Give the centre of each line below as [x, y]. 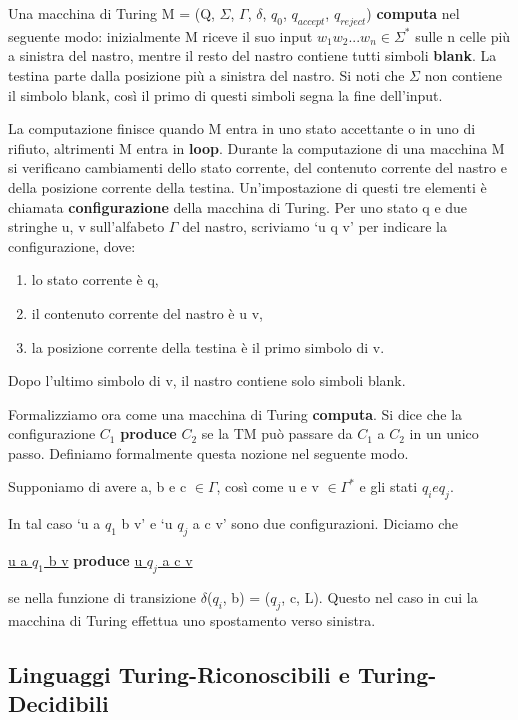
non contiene [463, 74]
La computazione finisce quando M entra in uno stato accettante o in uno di [242, 128]
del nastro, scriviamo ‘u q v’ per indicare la [314, 226]
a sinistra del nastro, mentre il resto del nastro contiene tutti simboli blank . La [252, 55]
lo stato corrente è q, [95, 279]
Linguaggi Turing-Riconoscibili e [179, 673]
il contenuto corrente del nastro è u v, [147, 312]
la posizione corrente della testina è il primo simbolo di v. [208, 346]
